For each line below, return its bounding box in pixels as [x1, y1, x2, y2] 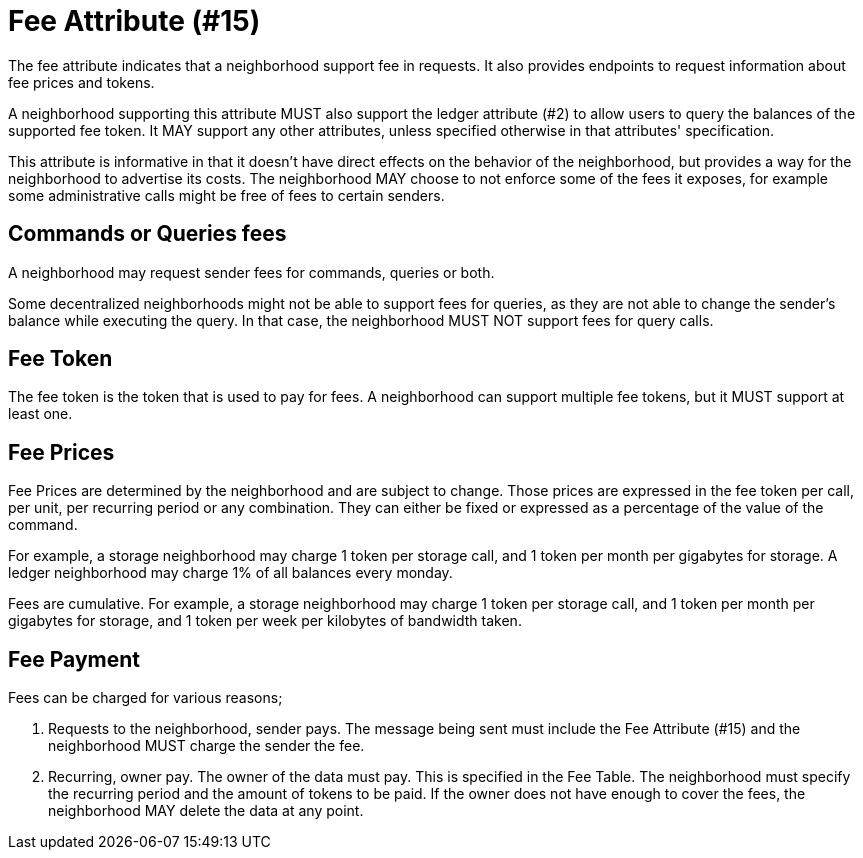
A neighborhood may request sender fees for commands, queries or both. [8, 263, 495, 281]
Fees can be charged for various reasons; [8, 689, 283, 707]
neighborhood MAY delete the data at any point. [48, 802, 364, 820]
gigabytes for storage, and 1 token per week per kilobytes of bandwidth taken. [8, 612, 522, 630]
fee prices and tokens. [8, 73, 155, 91]
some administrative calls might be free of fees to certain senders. [8, 186, 445, 204]
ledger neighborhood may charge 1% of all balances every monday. [8, 564, 453, 582]
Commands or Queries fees [8, 221, 287, 247]
